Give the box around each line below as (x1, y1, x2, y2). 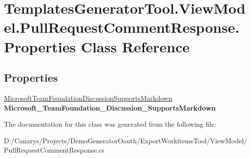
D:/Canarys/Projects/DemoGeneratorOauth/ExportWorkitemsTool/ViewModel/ (4, 135, 248, 145)
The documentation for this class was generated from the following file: (4, 119, 216, 129)
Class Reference (81, 36, 190, 56)
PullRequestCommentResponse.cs (4, 145, 105, 155)
